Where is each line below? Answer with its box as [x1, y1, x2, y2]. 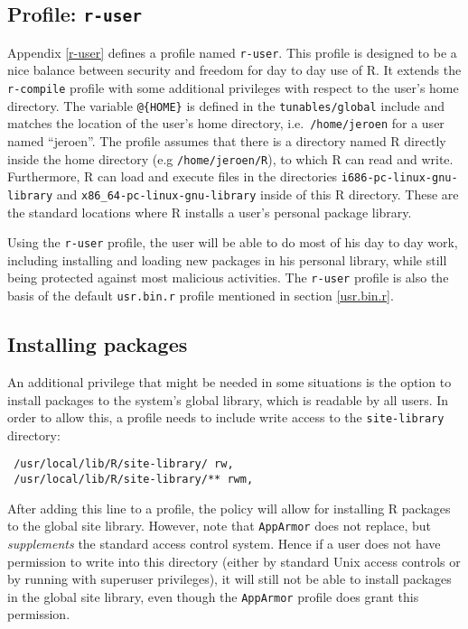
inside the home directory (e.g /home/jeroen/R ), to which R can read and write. [7, 149, 454, 168]
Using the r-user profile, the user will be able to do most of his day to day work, [7, 233, 458, 252]
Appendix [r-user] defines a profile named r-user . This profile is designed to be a [7, 42, 457, 61]
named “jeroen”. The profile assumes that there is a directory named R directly [7, 132, 446, 150]
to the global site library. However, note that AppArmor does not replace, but [7, 516, 432, 535]
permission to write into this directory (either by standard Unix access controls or [7, 551, 461, 570]
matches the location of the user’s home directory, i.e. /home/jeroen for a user [7, 114, 445, 133]
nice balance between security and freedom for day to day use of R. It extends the [7, 60, 462, 79]
